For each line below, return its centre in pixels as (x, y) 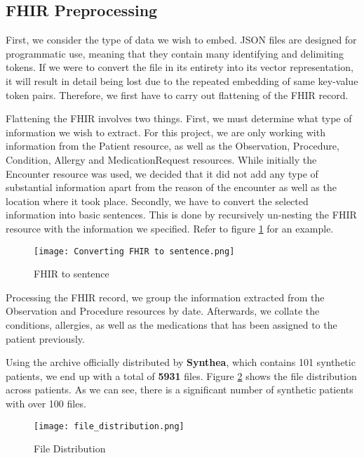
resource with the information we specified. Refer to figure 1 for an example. (170, 228)
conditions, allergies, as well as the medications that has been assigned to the (171, 324)
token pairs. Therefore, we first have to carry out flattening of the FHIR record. (177, 94)
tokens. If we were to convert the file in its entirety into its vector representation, (180, 67)
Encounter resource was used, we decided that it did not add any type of (162, 173)
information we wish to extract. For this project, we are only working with (166, 132)
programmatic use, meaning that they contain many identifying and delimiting (175, 53)
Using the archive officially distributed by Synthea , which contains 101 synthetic (181, 362)
